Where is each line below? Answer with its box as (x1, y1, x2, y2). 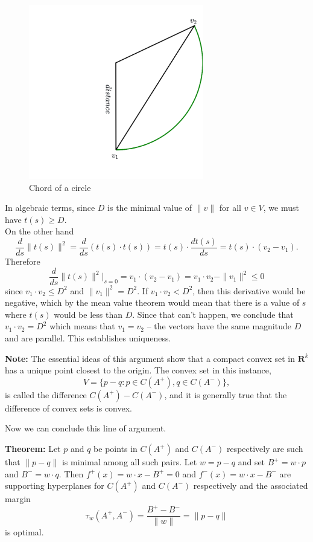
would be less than (54, 308, 122, 320)
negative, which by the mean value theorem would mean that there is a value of (5, 296, 300, 309)
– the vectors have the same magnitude (147, 320, 291, 332)
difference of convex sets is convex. (5, 401, 132, 414)
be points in (93, 442, 138, 455)
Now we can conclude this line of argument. (5, 422, 166, 434)
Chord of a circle (29, 181, 91, 193)
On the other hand (5, 225, 74, 237)
